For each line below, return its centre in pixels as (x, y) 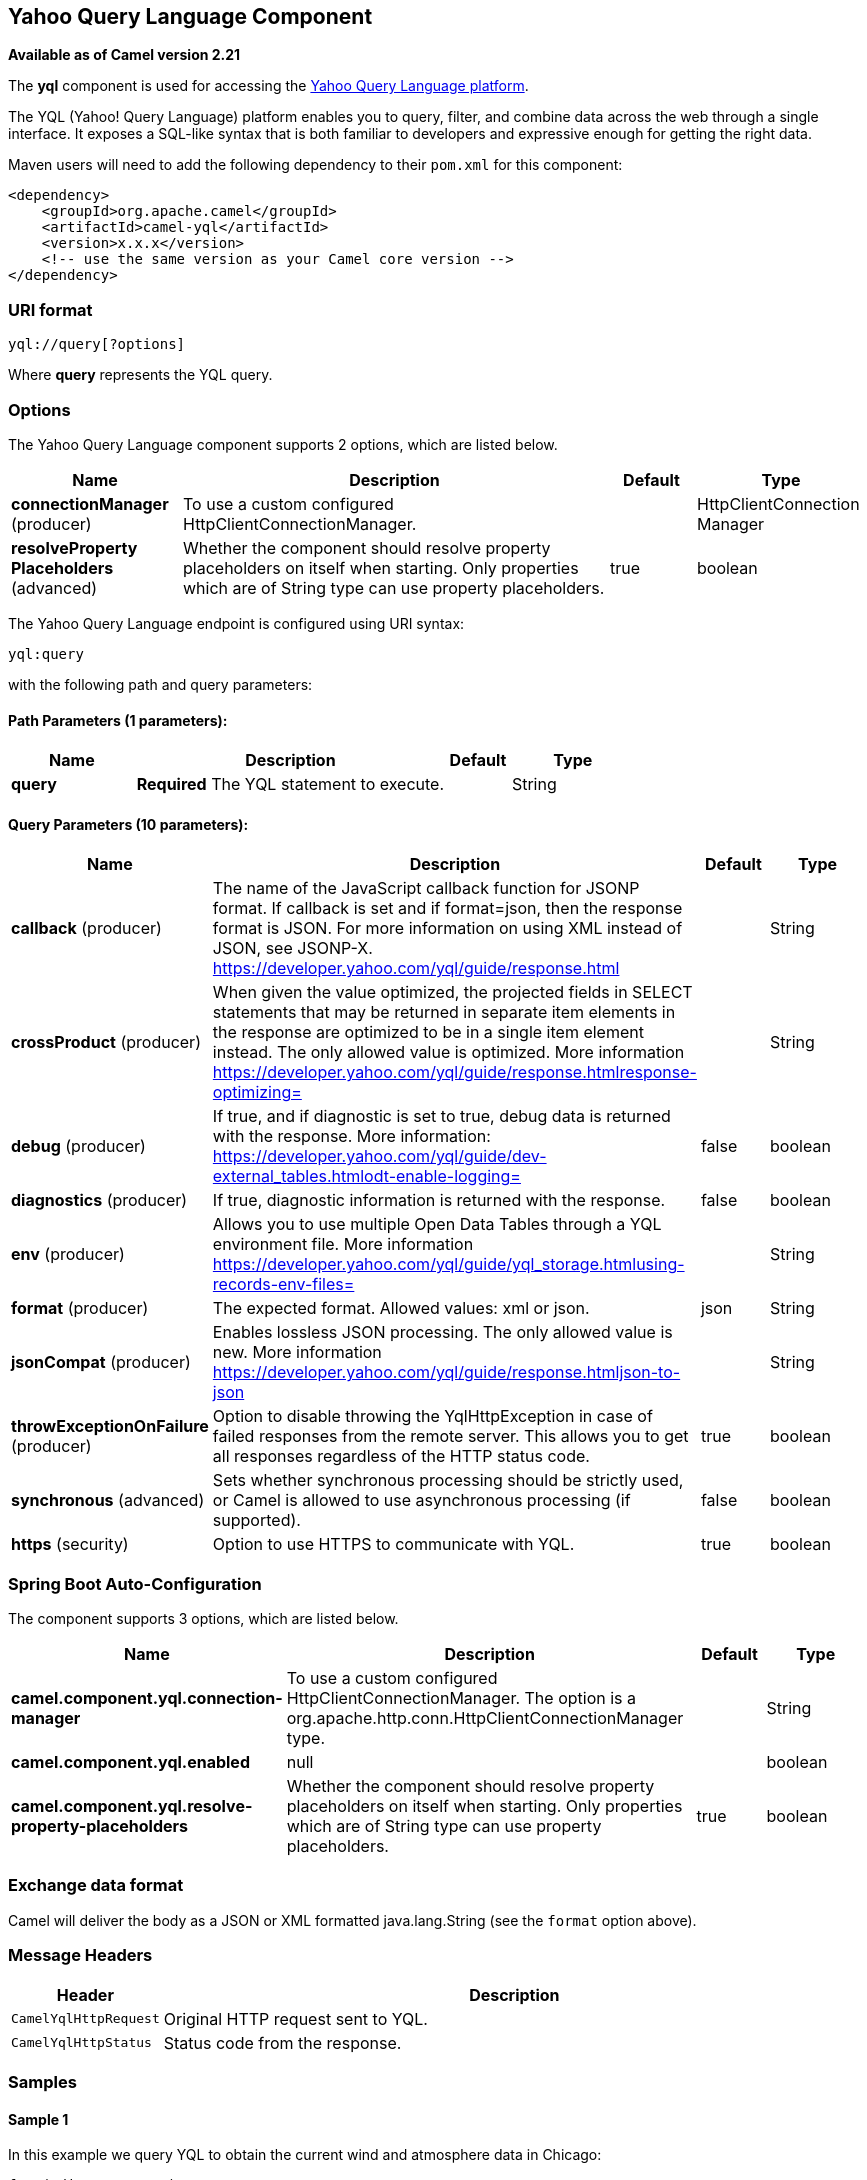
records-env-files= (283, 1284)
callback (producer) (86, 928)
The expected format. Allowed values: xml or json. (401, 1308)
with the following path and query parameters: (160, 684)
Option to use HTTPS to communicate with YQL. (393, 1544)
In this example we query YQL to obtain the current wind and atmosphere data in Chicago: (305, 2155)
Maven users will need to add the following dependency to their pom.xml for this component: (315, 165)
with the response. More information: (351, 1136)
